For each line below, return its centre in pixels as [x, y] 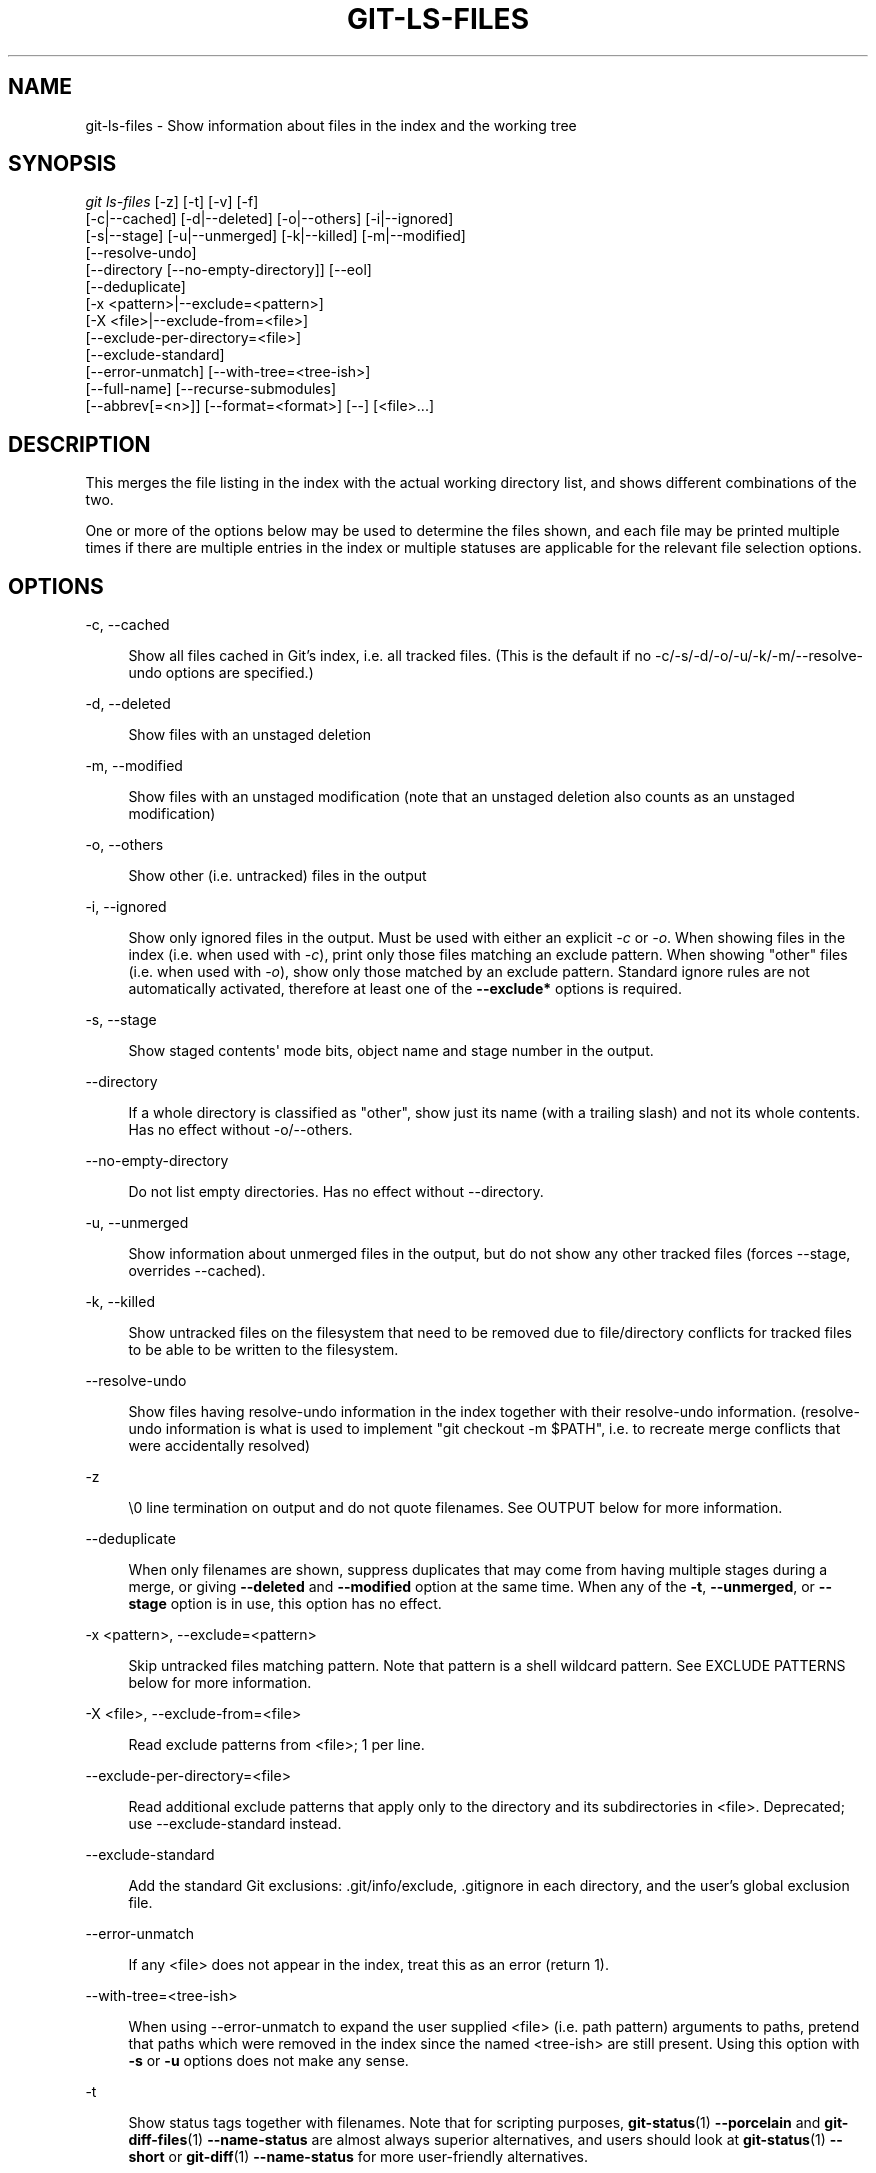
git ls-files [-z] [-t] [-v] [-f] [172, 202]
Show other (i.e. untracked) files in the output [277, 876]
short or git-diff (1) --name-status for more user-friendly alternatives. [358, 2157]
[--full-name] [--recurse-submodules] [211, 389]
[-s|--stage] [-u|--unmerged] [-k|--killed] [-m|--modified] [275, 236]
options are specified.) [239, 673]
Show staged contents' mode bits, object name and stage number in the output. [391, 1051]
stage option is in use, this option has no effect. [285, 1604]
